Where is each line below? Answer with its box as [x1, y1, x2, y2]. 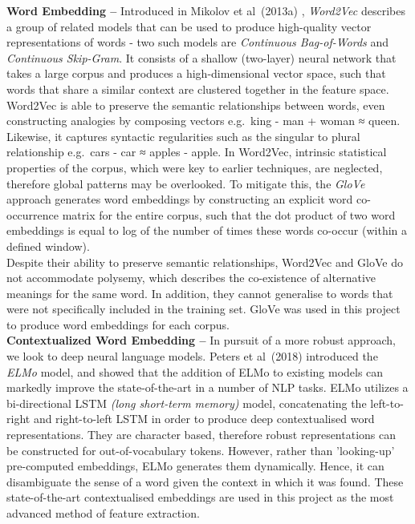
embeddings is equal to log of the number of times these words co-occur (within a [6, 222, 408, 239]
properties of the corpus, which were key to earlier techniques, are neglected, [6, 159, 383, 175]
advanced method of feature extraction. [6, 505, 200, 521]
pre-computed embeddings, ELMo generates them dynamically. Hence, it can [6, 457, 384, 474]
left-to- [370, 394, 404, 411]
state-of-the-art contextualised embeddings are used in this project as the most [6, 489, 394, 506]
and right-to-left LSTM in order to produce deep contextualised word [33, 410, 375, 427]
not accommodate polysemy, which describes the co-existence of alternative [6, 269, 376, 286]
